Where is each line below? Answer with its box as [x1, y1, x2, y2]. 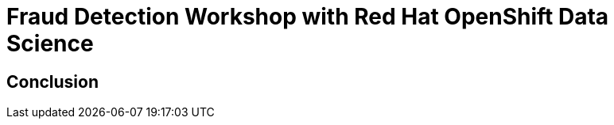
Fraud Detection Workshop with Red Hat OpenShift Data [6, 3, 609, 30]
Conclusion [6, 71, 99, 92]
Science [6, 30, 94, 57]
